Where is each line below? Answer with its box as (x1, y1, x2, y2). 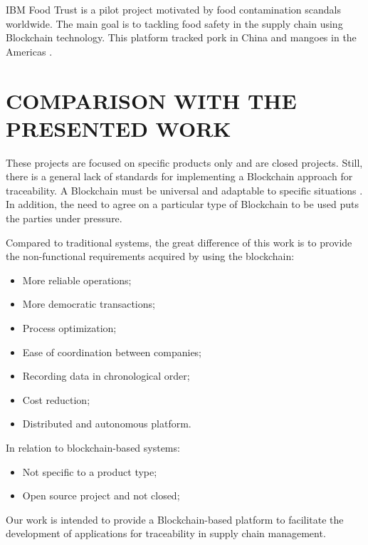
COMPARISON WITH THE (6, 85, 297, 115)
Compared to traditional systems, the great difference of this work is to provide (6, 234, 352, 249)
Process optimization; (22, 321, 117, 336)
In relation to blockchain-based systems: (6, 440, 180, 455)
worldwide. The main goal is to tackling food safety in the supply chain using (6, 16, 343, 31)
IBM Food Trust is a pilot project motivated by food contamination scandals (6, 2, 341, 16)
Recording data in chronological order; (22, 368, 190, 383)
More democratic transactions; (22, 296, 155, 311)
